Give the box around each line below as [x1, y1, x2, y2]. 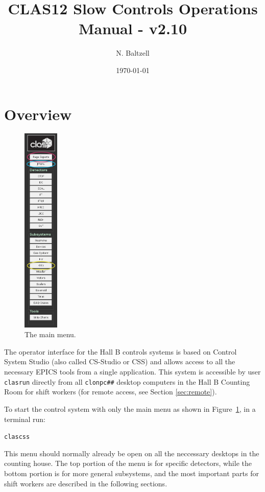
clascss [4, 433, 30, 441]
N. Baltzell [116, 48, 150, 58]
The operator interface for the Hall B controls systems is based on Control [4, 346, 237, 357]
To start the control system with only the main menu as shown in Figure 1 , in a [4, 403, 256, 414]
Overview [4, 103, 72, 124]
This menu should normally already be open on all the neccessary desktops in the [4, 448, 259, 458]
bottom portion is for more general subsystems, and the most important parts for [4, 467, 259, 478]
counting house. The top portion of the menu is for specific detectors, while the [4, 458, 252, 468]
